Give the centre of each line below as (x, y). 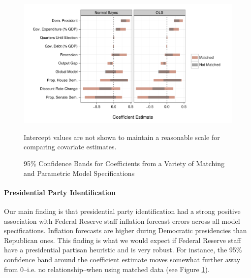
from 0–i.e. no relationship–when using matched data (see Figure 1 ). (107, 269)
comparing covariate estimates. (70, 147)
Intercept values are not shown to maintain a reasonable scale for (122, 137)
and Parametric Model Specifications (79, 173)
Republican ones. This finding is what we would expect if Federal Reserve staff (123, 240)
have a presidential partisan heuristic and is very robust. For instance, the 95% (123, 250)
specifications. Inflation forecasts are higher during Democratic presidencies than (125, 230)
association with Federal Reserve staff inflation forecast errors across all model (122, 221)
